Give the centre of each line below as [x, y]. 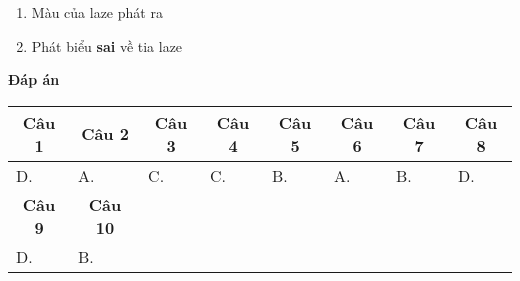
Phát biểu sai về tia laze [107, 45]
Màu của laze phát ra [97, 12]
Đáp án [34, 79]
